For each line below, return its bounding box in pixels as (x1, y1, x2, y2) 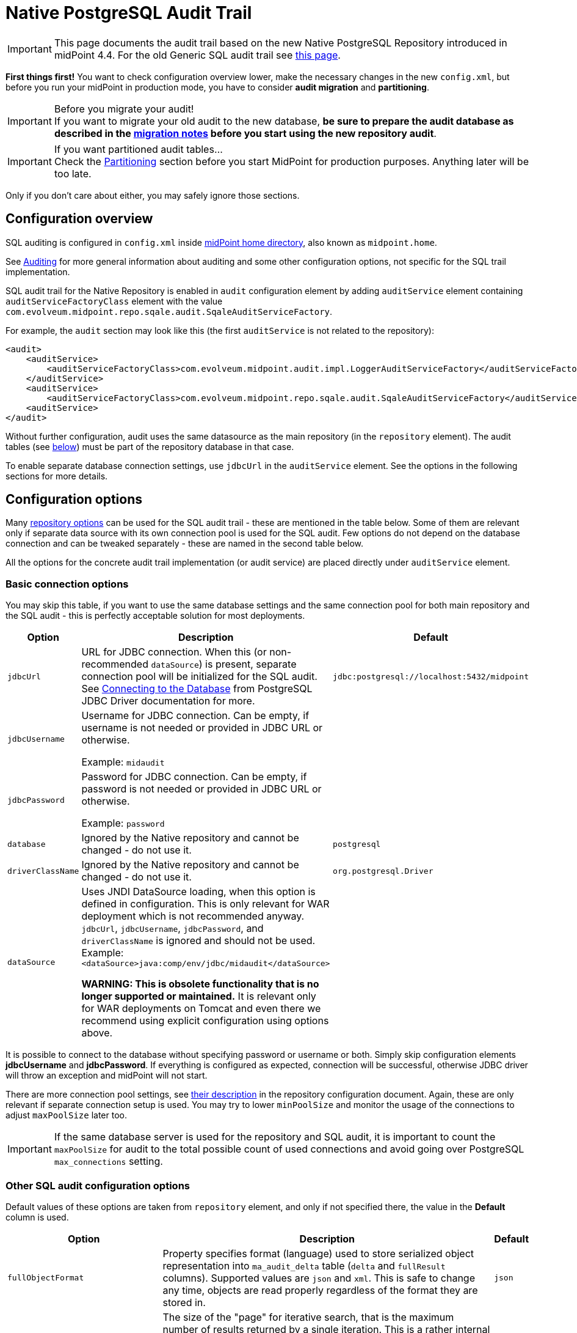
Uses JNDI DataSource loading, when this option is (81, 885, 316, 898)
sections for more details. (5, 470, 108, 481)
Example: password (81, 817, 165, 830)
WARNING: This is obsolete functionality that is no (81, 978, 319, 991)
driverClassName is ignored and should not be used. (81, 934, 316, 947)
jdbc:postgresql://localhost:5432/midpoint (333, 671, 529, 681)
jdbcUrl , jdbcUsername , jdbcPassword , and (81, 922, 264, 935)
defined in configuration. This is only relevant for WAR (81, 898, 330, 910)
